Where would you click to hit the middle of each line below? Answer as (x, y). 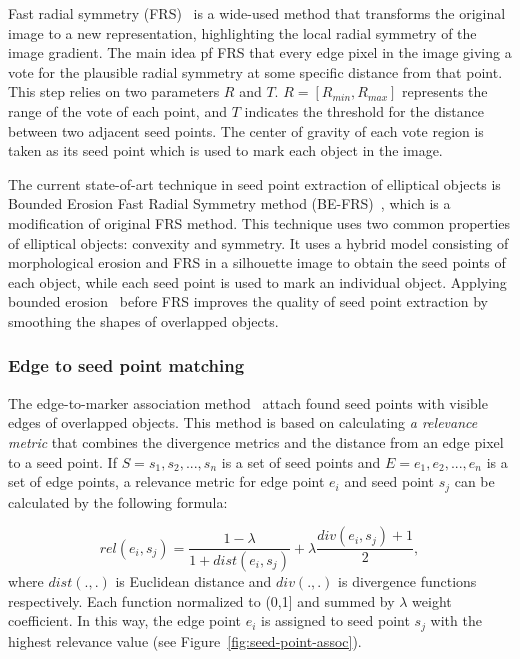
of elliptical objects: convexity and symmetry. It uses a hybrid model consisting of (258, 242)
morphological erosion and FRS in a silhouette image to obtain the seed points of (257, 262)
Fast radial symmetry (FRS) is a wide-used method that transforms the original (257, 13)
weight (432, 600)
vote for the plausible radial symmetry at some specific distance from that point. (255, 71)
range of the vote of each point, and (117, 110)
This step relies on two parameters (114, 91)
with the (456, 620)
